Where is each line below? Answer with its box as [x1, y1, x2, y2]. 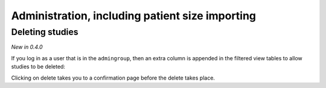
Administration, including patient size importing [11, 9, 257, 22]
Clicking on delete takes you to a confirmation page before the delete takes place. [11, 74, 216, 81]
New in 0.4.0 [11, 43, 43, 51]
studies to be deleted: [11, 63, 66, 71]
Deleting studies [11, 27, 78, 37]
